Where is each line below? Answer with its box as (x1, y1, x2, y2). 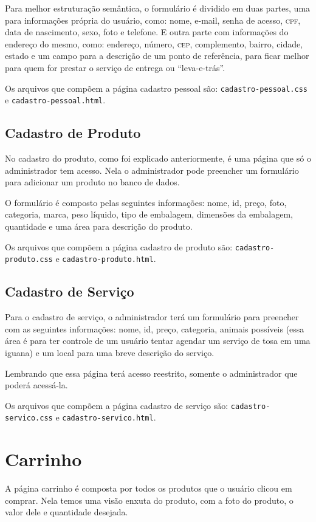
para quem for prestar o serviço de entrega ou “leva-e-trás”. (5, 61, 225, 74)
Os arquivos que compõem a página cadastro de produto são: (5, 240, 233, 253)
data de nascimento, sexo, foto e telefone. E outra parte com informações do (5, 26, 289, 38)
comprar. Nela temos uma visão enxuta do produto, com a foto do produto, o (5, 493, 294, 506)
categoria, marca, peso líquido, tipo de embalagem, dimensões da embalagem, (5, 208, 293, 221)
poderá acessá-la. (5, 379, 68, 391)
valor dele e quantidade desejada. (5, 506, 128, 518)
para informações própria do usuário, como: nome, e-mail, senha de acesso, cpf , (5, 13, 301, 26)
